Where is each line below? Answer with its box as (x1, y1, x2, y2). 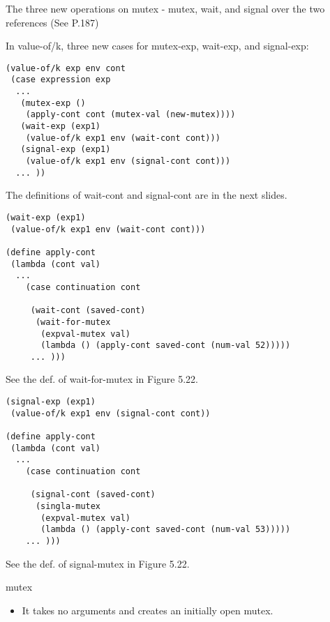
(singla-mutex (35, 501, 101, 511)
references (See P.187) (6, 15, 99, 29)
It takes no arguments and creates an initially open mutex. (22, 602, 273, 617)
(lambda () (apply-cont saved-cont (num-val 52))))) (40, 340, 291, 351)
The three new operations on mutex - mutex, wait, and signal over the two (6, 1, 325, 15)
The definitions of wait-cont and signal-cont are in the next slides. (6, 188, 287, 202)
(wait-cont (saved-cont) (30, 305, 146, 316)
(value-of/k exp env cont (6, 63, 126, 73)
